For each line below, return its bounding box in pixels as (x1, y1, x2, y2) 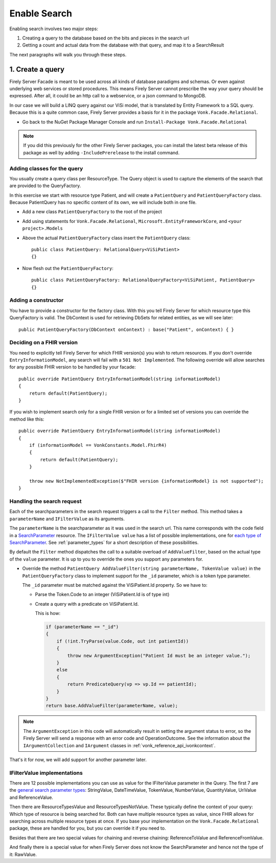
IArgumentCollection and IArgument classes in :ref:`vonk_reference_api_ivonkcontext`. (23, 742, 216, 748)
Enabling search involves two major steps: (9, 26, 98, 32)
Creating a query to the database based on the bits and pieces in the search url (22, 35, 189, 41)
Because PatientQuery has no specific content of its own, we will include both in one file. (9, 199, 197, 206)
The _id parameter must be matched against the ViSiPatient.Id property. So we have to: (22, 582, 208, 588)
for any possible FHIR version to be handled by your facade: (9, 364, 136, 370)
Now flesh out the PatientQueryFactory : (22, 265, 113, 271)
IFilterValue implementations (9, 769, 83, 776)
